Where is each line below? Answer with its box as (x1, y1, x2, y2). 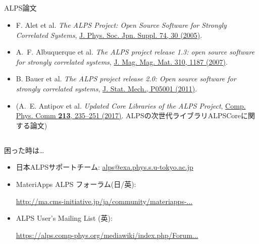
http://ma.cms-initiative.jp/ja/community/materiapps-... (16, 196, 193, 206)
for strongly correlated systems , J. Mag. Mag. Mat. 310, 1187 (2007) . (16, 56, 228, 67)
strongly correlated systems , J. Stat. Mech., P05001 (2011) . (16, 83, 197, 93)
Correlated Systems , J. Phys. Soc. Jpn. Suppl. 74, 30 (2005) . (16, 29, 202, 40)
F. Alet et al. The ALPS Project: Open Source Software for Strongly (16, 19, 227, 30)
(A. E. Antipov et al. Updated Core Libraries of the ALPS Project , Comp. (16, 100, 246, 111)
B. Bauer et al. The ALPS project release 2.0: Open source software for (16, 73, 236, 84)
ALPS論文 (4, 3, 37, 13)
